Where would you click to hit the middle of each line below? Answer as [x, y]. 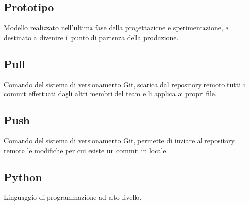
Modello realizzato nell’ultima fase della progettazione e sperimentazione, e [116, 28]
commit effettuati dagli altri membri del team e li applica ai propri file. [110, 94]
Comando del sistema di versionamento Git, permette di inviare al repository [119, 140]
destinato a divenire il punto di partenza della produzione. [91, 37]
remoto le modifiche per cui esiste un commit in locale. [86, 150]
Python [23, 176]
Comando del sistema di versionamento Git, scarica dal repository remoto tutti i [124, 84]
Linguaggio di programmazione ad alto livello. [73, 197]
